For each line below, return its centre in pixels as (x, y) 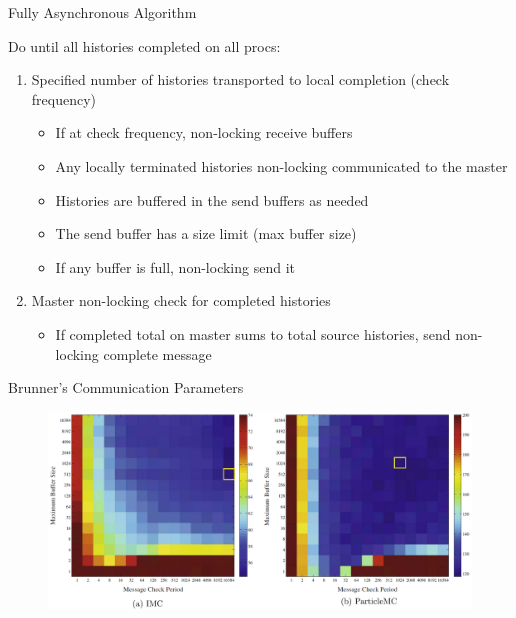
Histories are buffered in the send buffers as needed (212, 199)
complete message (157, 353)
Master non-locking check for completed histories (181, 300)
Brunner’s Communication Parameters (126, 387)
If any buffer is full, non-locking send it (175, 266)
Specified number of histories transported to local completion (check (240, 79)
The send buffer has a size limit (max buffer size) (206, 233)
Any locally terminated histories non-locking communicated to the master (281, 165)
